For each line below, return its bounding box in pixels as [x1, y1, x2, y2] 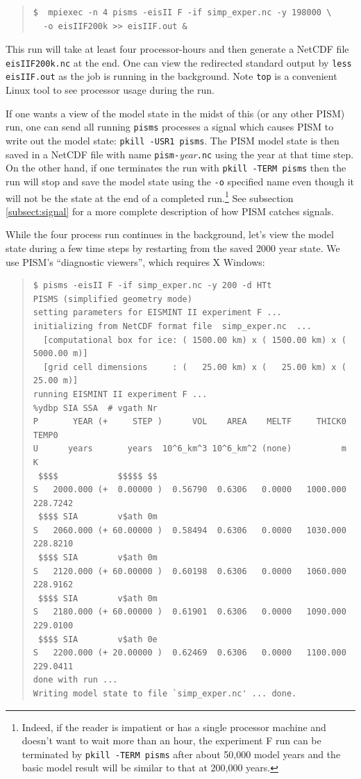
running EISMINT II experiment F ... [33, 389, 208, 399]
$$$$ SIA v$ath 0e [37, 634, 158, 644]
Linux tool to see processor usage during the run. [6, 83, 215, 97]
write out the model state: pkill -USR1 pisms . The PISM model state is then [6, 133, 339, 147]
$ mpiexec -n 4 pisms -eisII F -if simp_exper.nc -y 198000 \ [33, 8, 332, 17]
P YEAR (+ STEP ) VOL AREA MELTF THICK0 [33, 417, 346, 427]
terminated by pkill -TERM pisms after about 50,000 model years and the [22, 746, 341, 761]
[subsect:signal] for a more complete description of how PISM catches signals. [6, 203, 334, 218]
